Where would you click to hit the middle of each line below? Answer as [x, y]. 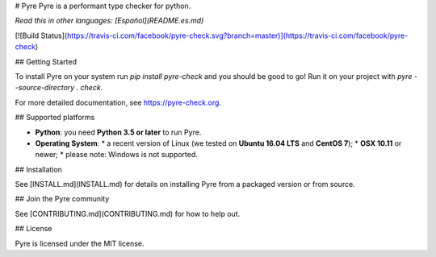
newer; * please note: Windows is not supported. [116, 155]
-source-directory [45, 88]
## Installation [38, 169]
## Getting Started [46, 61]
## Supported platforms [55, 118]
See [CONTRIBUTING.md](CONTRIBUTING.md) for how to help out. [128, 213]
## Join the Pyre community [62, 199]
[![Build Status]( [41, 35]
